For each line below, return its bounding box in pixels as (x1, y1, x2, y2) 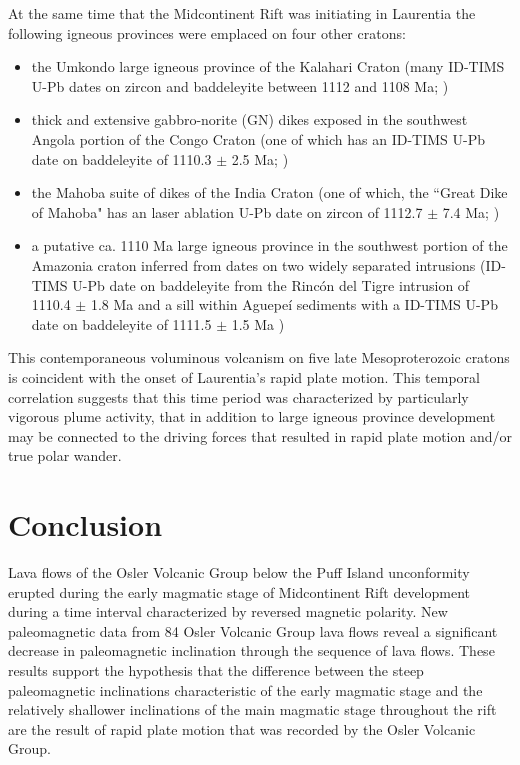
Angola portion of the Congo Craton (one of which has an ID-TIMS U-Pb (31, 128, 486, 149)
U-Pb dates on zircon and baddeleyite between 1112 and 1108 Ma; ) (31, 75, 449, 96)
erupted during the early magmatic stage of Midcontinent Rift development (8, 581, 471, 602)
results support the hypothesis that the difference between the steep (8, 659, 424, 680)
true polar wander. (8, 445, 122, 466)
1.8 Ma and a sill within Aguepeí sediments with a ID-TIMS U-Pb (90, 294, 498, 315)
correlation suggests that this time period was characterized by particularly (8, 386, 469, 407)
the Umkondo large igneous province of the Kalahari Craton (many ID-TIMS (31, 56, 505, 77)
